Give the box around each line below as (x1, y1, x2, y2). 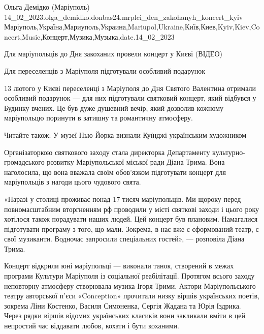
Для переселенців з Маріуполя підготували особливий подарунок (4, 65, 206, 76)
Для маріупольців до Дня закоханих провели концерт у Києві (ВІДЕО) (4, 48, 222, 59)
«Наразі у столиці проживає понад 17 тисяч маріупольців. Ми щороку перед (4, 193, 241, 204)
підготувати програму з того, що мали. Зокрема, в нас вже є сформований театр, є (4, 223, 259, 234)
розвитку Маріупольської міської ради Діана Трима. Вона (47, 157, 225, 167)
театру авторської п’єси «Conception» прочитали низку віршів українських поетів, (4, 290, 259, 301)
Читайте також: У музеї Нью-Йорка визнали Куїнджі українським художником (4, 129, 247, 140)
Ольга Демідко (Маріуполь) (4, 2, 90, 12)
